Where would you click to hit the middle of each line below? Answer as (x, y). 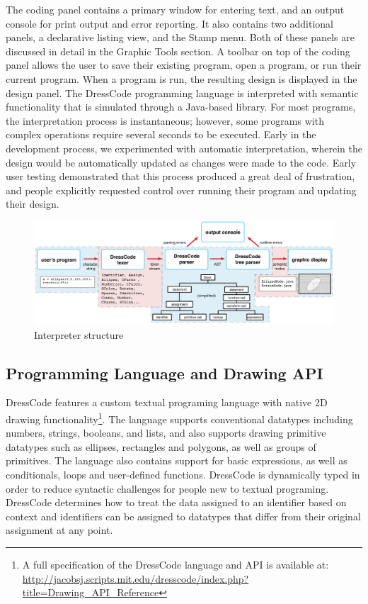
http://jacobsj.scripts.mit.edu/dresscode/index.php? (136, 578)
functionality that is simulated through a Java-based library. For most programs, (181, 107)
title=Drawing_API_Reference (91, 592)
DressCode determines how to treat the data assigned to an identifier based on (176, 502)
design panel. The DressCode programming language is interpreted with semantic (182, 93)
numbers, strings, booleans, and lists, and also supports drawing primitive (166, 433)
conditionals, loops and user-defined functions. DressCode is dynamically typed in (183, 475)
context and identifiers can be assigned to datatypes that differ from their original (183, 516)
